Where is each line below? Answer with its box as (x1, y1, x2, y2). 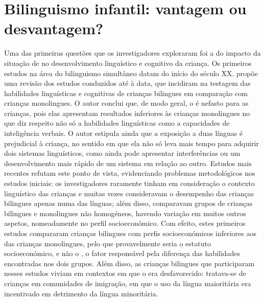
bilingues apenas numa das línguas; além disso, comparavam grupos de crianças (4, 198, 253, 208)
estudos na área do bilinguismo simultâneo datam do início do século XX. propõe (4, 67, 258, 78)
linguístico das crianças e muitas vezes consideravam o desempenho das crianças (4, 188, 254, 198)
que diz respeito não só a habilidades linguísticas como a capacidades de (4, 118, 230, 128)
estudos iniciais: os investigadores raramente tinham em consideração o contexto (4, 178, 255, 189)
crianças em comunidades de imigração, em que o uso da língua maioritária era (4, 277, 251, 288)
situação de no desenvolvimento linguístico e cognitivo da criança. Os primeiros (4, 57, 252, 68)
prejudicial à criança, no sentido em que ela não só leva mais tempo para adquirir (4, 137, 259, 148)
